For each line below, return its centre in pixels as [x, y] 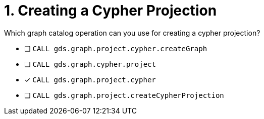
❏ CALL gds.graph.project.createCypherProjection [124, 95]
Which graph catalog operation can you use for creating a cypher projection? [132, 33]
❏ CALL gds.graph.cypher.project [90, 64]
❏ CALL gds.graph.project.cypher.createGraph [116, 48]
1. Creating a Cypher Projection [111, 11]
